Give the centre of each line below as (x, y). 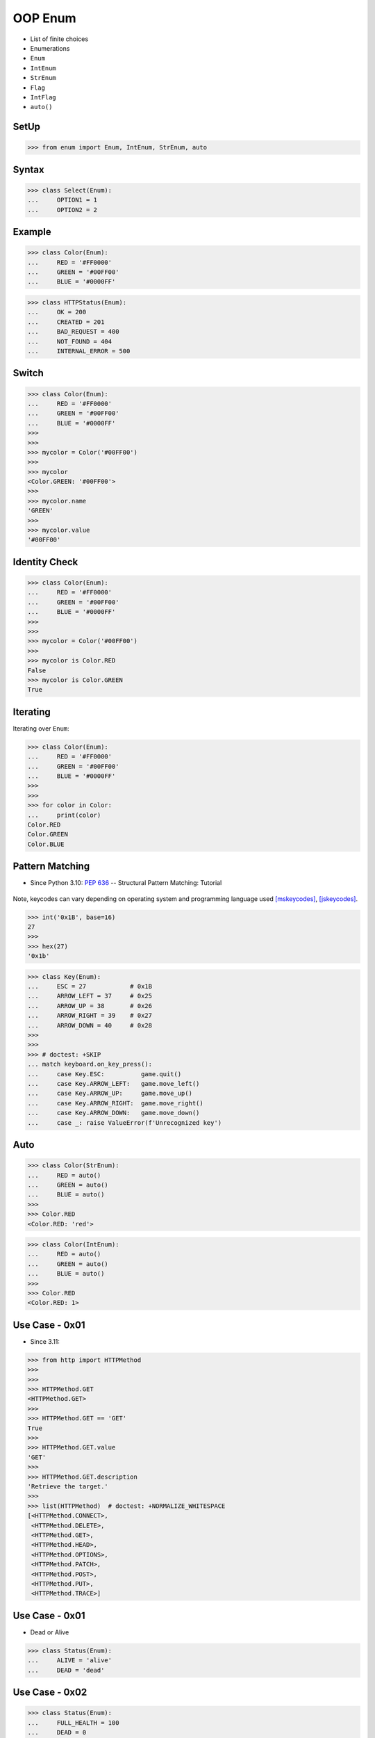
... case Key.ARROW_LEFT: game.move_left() (114, 1083)
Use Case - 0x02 (50, 1692)
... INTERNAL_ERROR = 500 (79, 351)
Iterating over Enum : (41, 728)
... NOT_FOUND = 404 (70, 341)
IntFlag (43, 97)
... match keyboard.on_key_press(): (90, 1064)
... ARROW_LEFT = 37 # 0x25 (90, 996)
